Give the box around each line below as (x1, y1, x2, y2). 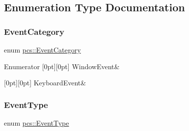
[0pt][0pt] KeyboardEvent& (4, 78, 86, 88)
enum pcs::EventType (4, 118, 69, 128)
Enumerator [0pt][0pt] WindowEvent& (4, 61, 120, 71)
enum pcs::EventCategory (4, 45, 81, 54)
